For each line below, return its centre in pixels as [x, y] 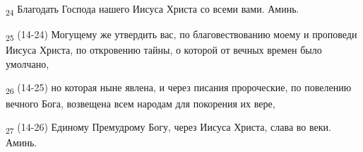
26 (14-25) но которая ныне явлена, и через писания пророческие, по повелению [179, 88]
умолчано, [28, 63]
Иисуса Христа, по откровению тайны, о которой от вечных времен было [164, 50]
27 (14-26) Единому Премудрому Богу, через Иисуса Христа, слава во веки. [168, 128]
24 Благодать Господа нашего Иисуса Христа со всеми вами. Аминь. [153, 10]
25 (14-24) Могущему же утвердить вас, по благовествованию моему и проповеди [181, 35]
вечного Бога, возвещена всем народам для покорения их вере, [141, 103]
